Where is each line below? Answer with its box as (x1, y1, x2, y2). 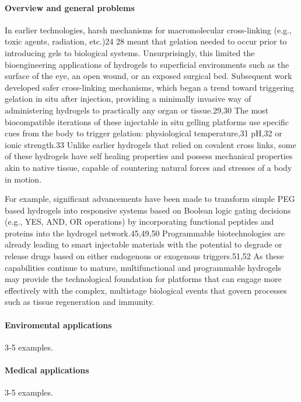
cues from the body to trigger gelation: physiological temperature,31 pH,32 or (5, 127, 282, 139)
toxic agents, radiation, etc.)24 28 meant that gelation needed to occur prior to (5, 35, 287, 47)
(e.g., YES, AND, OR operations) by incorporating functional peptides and (5, 215, 274, 228)
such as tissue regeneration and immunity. (5, 296, 155, 308)
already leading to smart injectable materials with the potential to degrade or (5, 238, 282, 250)
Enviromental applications (5, 318, 112, 331)
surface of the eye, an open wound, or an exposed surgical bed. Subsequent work (5, 70, 292, 82)
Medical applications (5, 364, 89, 376)
